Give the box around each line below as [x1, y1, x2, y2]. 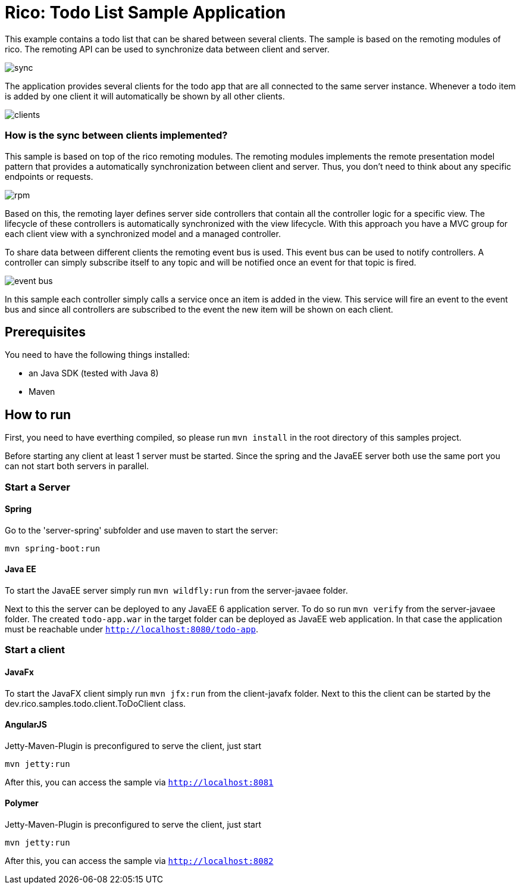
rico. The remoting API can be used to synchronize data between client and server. [5, 43, 330, 54]
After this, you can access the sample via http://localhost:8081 [5, 776, 274, 787]
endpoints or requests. [5, 171, 93, 182]
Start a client [5, 644, 65, 656]
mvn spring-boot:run [5, 543, 101, 553]
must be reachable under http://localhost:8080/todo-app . [5, 624, 258, 634]
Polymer [5, 798, 39, 809]
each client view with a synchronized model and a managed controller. [5, 228, 281, 239]
